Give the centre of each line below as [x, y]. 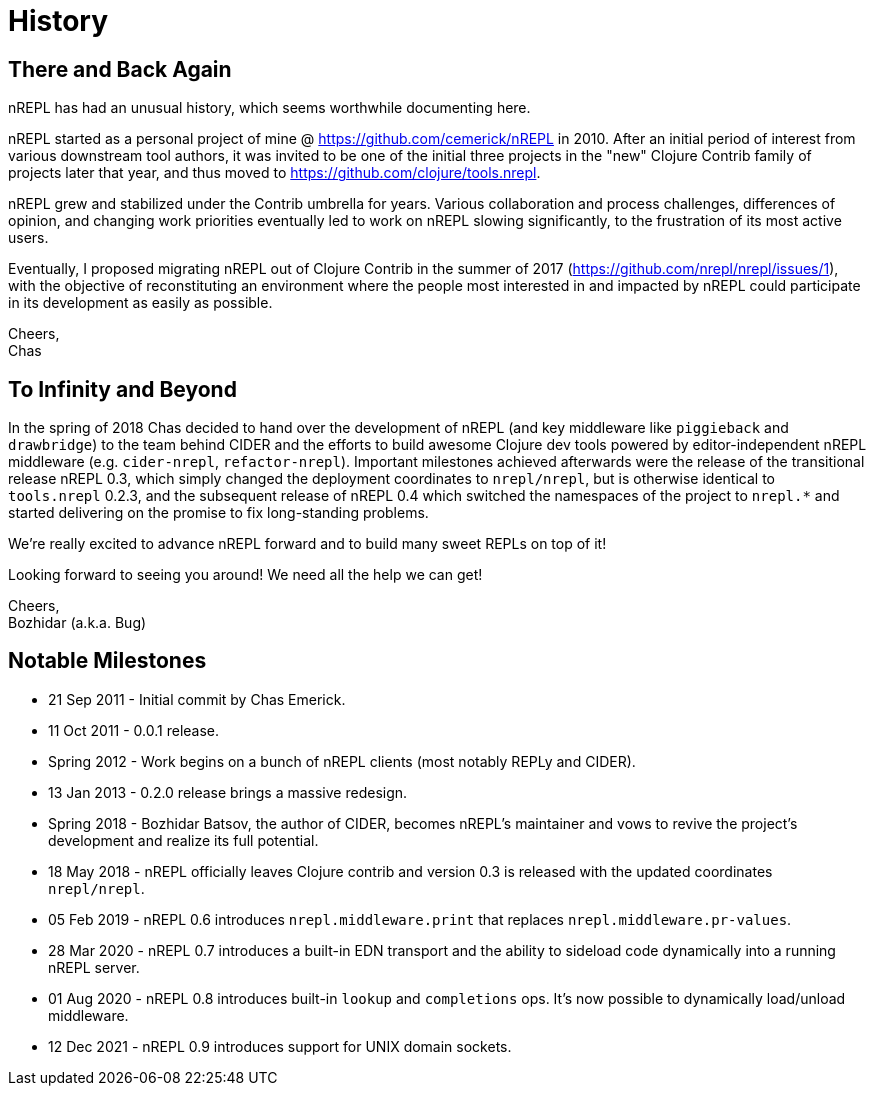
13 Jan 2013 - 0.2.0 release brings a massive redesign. [228, 792]
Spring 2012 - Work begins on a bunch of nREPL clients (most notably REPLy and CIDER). [342, 761]
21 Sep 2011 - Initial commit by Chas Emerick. [197, 699]
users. [28, 238]
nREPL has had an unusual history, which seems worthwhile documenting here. [269, 108]
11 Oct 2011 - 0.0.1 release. [134, 730]
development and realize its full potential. [183, 840]
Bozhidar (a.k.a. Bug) [77, 623]
